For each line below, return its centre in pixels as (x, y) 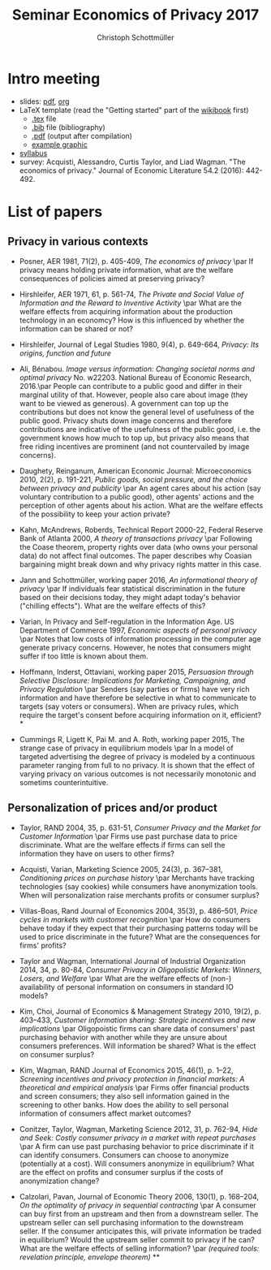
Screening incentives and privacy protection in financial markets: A (132, 1078)
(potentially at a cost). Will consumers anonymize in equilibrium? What (137, 1164)
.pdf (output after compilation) (82, 136)
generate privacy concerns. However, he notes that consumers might (135, 647)
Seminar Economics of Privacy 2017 (135, 15)
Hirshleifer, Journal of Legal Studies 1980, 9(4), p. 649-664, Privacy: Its (139, 344)
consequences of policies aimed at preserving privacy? (112, 279)
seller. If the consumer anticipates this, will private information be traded (140, 1231)
